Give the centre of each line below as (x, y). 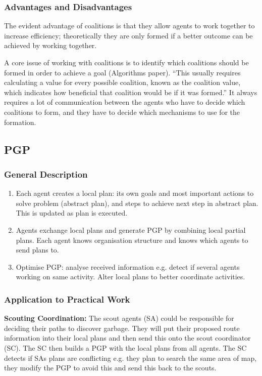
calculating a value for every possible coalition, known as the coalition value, (122, 82)
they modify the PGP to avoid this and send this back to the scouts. (110, 368)
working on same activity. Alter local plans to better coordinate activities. (130, 277)
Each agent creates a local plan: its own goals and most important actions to (135, 193)
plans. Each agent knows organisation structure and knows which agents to (132, 240)
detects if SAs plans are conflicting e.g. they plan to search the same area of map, (130, 358)
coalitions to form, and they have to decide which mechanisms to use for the (122, 112)
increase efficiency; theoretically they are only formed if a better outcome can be (128, 35)
